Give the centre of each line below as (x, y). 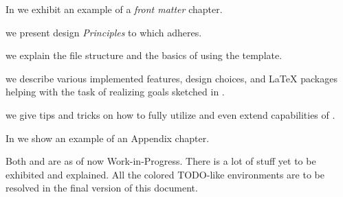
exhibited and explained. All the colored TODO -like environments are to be (165, 174)
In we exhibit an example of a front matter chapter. (114, 9)
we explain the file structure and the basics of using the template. (144, 55)
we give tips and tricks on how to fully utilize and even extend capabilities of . (170, 114)
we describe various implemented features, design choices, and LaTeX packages (171, 78)
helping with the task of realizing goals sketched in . (115, 92)
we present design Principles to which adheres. (104, 32)
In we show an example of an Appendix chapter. (108, 138)
